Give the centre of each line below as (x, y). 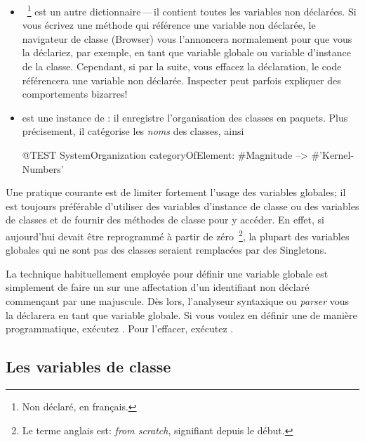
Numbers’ (43, 168)
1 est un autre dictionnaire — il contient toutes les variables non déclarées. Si (192, 10)
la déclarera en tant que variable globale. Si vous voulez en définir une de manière (181, 314)
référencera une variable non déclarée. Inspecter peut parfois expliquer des (181, 80)
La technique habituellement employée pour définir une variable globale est (167, 273)
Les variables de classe (88, 366)
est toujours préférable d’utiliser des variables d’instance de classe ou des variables (182, 206)
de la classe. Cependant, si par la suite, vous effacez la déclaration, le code (182, 66)
